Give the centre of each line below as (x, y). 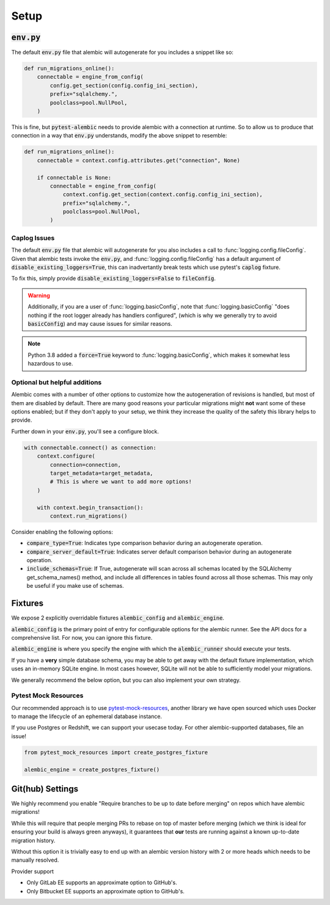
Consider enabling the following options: (62, 532)
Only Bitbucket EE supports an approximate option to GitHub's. (105, 891)
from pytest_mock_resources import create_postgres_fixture (116, 752)
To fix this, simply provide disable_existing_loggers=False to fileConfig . (114, 279)
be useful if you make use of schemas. (75, 586)
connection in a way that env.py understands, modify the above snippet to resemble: (119, 136)
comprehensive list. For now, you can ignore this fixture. (82, 637)
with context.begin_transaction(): (90, 507)
